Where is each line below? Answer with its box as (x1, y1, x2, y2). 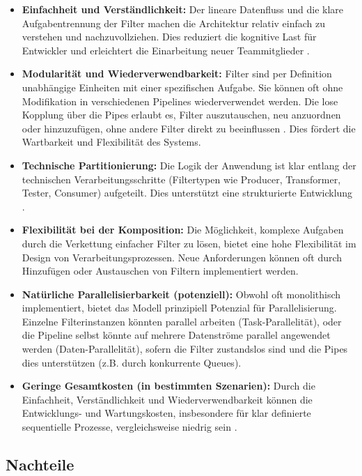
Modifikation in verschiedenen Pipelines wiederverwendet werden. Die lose (22, 93, 338, 108)
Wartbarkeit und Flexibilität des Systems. (22, 135, 201, 149)
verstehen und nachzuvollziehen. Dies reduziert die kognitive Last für (22, 29, 317, 44)
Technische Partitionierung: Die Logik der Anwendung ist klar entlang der (22, 158, 356, 172)
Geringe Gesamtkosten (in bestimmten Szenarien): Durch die (22, 378, 315, 393)
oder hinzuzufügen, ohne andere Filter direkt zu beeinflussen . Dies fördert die (22, 121, 356, 135)
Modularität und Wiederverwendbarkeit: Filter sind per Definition (22, 66, 332, 81)
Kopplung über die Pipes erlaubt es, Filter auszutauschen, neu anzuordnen (22, 107, 341, 122)
